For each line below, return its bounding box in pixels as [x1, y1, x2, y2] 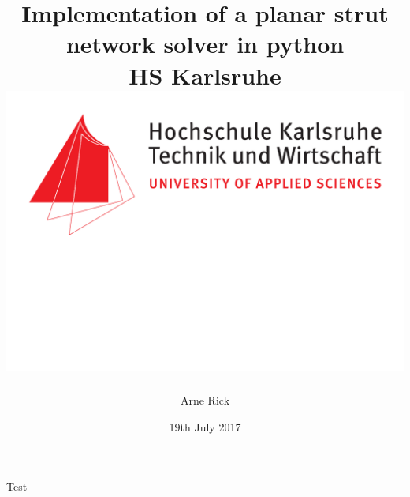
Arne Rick [180, 392, 230, 409]
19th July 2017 [169, 418, 241, 435]
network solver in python [65, 28, 345, 60]
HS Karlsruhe [129, 58, 281, 91]
